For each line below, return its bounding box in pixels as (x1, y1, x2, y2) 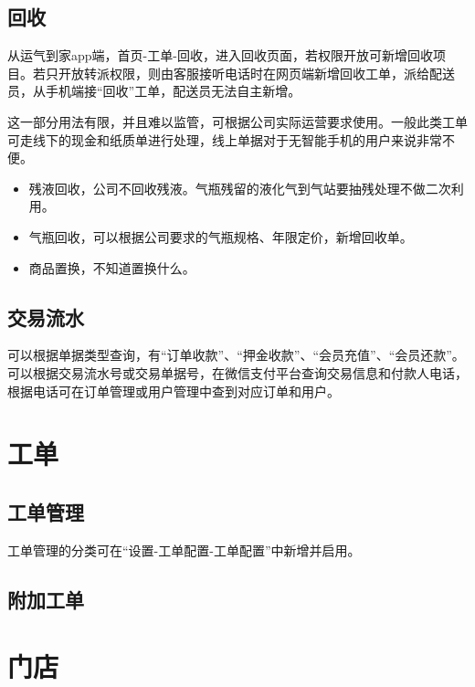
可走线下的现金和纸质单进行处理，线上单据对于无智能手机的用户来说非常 (7, 130, 442, 149)
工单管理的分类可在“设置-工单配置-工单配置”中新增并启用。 (7, 540, 361, 559)
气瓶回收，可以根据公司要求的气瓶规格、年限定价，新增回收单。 (28, 227, 413, 246)
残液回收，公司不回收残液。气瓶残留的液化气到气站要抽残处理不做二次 (28, 178, 451, 197)
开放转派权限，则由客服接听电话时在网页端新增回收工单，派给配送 (58, 63, 455, 82)
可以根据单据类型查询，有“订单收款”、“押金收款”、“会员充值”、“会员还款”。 (7, 345, 465, 365)
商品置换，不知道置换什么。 (28, 258, 195, 277)
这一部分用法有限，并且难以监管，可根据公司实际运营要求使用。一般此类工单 (7, 111, 468, 131)
